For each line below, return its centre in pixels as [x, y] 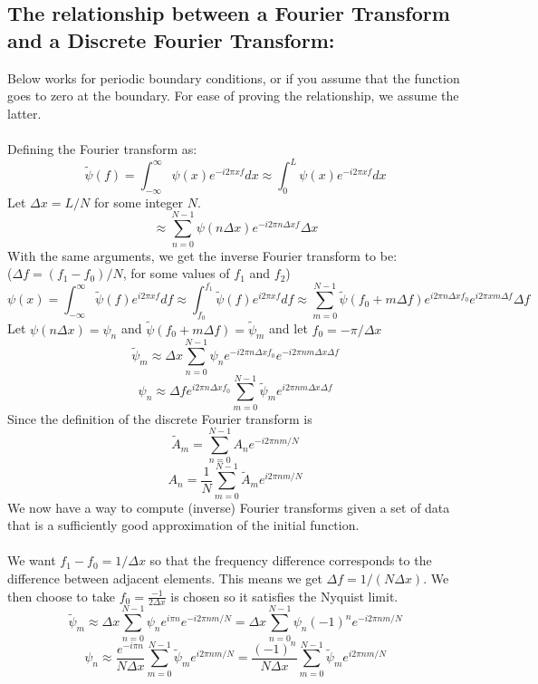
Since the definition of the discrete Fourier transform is [160, 418]
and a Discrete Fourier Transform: [171, 39]
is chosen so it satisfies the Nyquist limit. [284, 596]
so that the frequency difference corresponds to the [291, 560]
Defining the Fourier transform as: [102, 148]
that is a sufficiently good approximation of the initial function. [183, 525]
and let [288, 328]
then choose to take [62, 596]
